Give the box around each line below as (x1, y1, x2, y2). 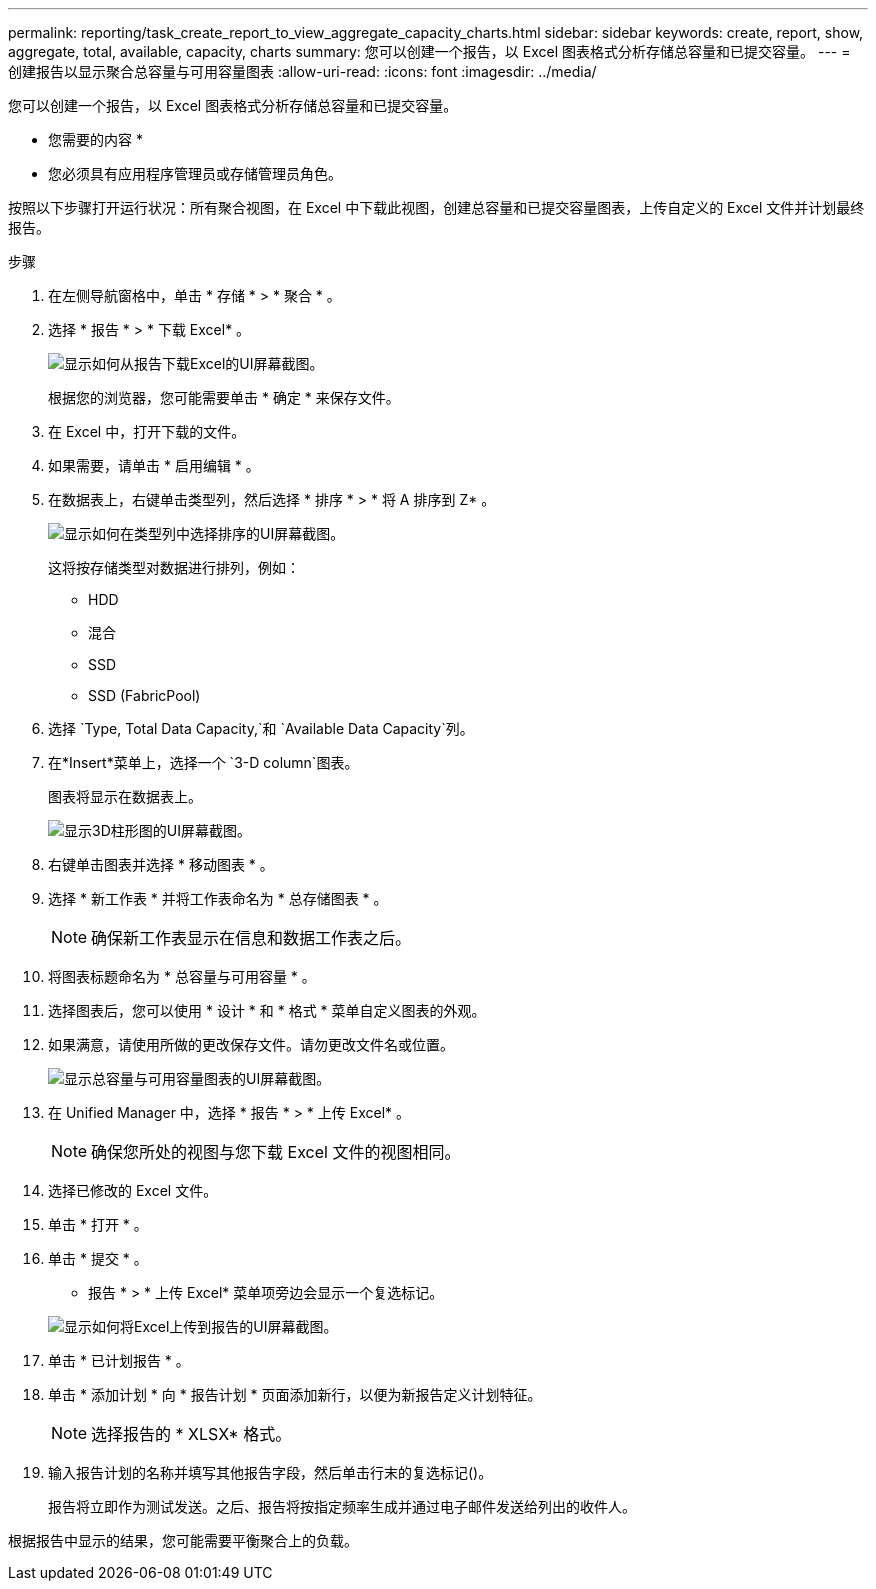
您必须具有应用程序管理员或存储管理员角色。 (48, 165, 342, 182)
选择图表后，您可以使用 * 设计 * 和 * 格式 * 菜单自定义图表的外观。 (48, 1002, 486, 1019)
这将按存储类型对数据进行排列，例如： (48, 559, 300, 576)
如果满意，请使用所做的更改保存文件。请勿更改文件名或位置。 (48, 1036, 454, 1053)
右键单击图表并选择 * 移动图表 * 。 (48, 856, 274, 873)
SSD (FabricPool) (88, 687, 201, 704)
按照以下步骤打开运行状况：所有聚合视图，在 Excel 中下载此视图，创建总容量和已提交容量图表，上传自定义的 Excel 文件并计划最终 (8, 199, 865, 216)
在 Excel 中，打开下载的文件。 (48, 423, 246, 440)
